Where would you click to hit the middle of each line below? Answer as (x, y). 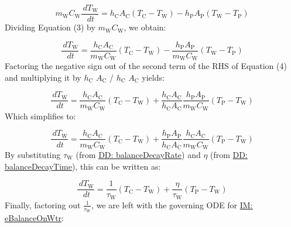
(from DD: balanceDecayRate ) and (138, 154)
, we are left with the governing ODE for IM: (172, 204)
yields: (153, 77)
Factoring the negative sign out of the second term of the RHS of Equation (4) (146, 66)
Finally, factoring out (43, 204)
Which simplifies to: (40, 116)
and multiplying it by (43, 77)
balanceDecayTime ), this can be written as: (83, 166)
